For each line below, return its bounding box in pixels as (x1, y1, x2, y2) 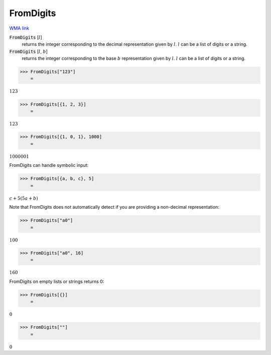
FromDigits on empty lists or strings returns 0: (9, 278, 104, 284)
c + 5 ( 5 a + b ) (9, 195, 38, 201)
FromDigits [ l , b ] (9, 48, 48, 54)
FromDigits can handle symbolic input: (9, 162, 89, 168)
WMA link (9, 25, 30, 31)
